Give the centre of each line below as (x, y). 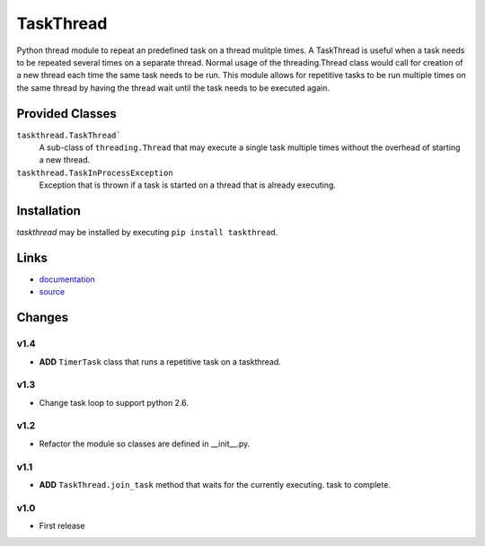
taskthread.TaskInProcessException (95, 172)
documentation (67, 279)
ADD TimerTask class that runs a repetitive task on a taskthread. (160, 361)
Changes (43, 317)
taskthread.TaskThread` (69, 135)
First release (62, 526)
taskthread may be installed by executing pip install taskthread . (147, 233)
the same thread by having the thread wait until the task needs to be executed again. (173, 88)
